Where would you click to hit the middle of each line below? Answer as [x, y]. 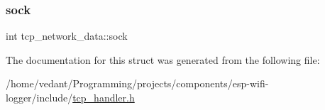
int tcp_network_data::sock [67, 36]
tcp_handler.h [104, 97]
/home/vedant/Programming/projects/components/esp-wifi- [137, 83]
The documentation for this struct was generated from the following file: [163, 59]
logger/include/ [39, 97]
